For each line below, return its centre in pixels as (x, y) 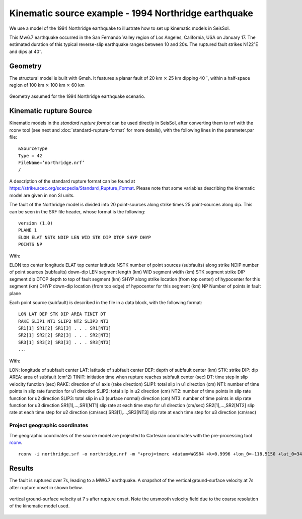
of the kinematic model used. (40, 506)
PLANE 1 (28, 230)
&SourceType (33, 149)
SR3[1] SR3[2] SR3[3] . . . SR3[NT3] (65, 342)
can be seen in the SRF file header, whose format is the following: (77, 211)
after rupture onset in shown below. (46, 487)
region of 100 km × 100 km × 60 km (47, 85)
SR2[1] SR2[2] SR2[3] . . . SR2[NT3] (65, 335)
